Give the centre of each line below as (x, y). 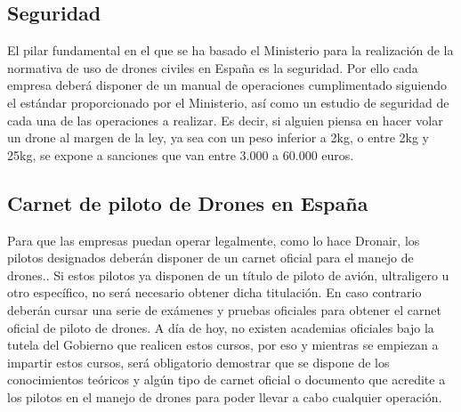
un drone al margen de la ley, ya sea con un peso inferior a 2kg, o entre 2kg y (218, 137)
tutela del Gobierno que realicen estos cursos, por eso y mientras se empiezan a (223, 345)
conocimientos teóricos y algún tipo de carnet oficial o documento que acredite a (226, 380)
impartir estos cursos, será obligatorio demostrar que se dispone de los (198, 362)
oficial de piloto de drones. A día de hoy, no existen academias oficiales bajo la (221, 327)
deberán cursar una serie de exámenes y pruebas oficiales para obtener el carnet (224, 309)
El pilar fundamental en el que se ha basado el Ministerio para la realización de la (230, 50)
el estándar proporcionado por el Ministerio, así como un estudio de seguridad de (228, 102)
